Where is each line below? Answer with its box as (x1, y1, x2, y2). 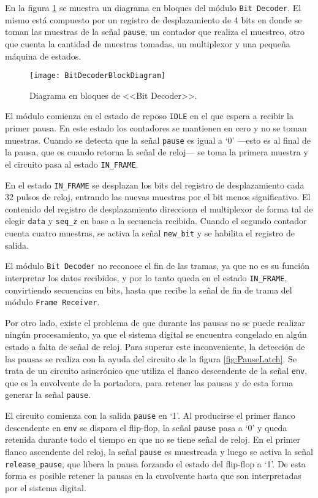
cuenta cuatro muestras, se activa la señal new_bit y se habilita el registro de (5, 227, 295, 239)
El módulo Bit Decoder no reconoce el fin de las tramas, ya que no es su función (5, 259, 309, 272)
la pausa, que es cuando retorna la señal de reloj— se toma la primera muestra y (5, 146, 308, 158)
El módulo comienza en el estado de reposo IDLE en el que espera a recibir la (5, 109, 293, 122)
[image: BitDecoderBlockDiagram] (29, 71, 165, 80)
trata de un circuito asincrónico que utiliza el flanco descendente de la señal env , (5, 364, 308, 377)
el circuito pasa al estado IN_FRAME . (5, 157, 138, 170)
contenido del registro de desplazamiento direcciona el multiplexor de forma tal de (5, 202, 313, 215)
